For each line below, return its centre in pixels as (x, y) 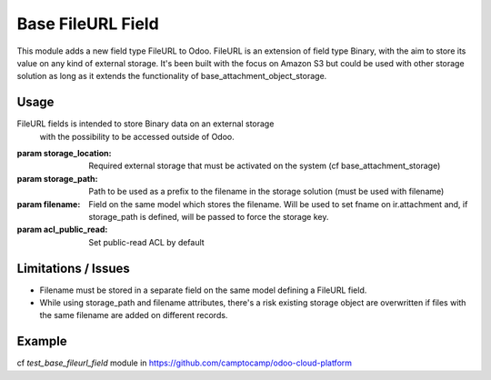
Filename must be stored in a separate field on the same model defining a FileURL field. (203, 290)
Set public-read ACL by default (146, 242)
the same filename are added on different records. (134, 315)
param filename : (49, 204)
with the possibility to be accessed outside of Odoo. (137, 136)
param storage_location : (64, 154)
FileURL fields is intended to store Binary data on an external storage (145, 124)
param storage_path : (57, 178)
